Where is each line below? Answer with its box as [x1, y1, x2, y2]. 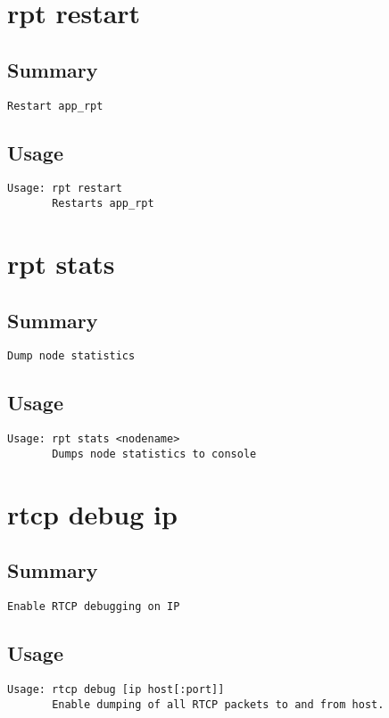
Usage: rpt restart [7, 182, 122, 195]
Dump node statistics [7, 350, 136, 363]
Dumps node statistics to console [52, 447, 257, 460]
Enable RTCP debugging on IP [7, 600, 180, 614]
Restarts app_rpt [52, 197, 154, 210]
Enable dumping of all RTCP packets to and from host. [52, 697, 385, 711]
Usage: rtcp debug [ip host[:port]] [7, 682, 225, 696]
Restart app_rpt [7, 99, 103, 112]
